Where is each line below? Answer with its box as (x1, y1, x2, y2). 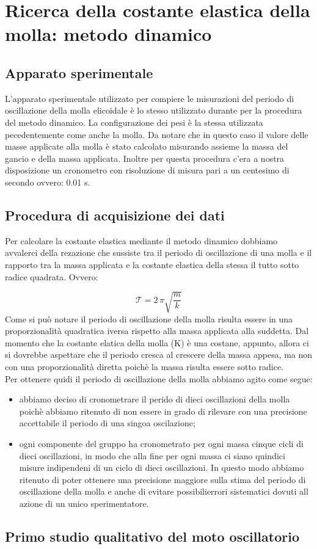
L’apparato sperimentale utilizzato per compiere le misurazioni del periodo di (5, 92, 294, 104)
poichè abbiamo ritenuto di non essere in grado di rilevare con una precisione (19, 404, 307, 417)
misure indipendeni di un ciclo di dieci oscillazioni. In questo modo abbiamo (19, 461, 304, 474)
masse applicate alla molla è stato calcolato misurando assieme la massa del (5, 140, 288, 153)
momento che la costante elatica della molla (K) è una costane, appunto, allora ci (5, 336, 309, 349)
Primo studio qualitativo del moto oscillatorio (5, 526, 299, 545)
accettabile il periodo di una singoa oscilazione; (19, 416, 195, 429)
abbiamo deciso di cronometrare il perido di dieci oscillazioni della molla (19, 393, 290, 405)
